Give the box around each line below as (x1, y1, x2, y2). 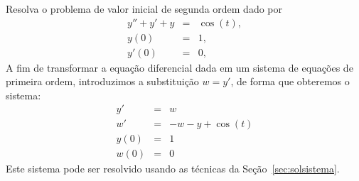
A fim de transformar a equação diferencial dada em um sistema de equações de (6, 60, 353, 75)
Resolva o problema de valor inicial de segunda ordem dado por (6, 1, 283, 16)
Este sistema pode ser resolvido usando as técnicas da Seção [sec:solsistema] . (6, 160, 340, 175)
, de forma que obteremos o (230, 74, 350, 89)
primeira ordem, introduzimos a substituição (6, 74, 199, 89)
